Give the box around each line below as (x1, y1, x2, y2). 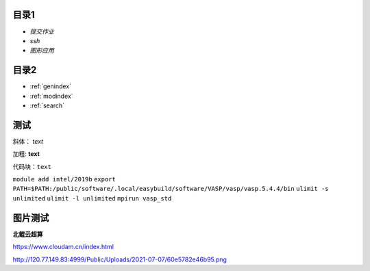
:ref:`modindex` (29, 92, 73, 100)
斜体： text (12, 137, 44, 145)
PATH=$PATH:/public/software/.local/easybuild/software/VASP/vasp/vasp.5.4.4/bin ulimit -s (12, 185, 329, 193)
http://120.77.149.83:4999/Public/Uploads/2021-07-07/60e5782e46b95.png (12, 255, 227, 263)
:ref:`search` (29, 101, 65, 109)
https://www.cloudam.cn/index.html (12, 243, 114, 251)
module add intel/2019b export (12, 175, 116, 183)
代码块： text (12, 162, 51, 170)
